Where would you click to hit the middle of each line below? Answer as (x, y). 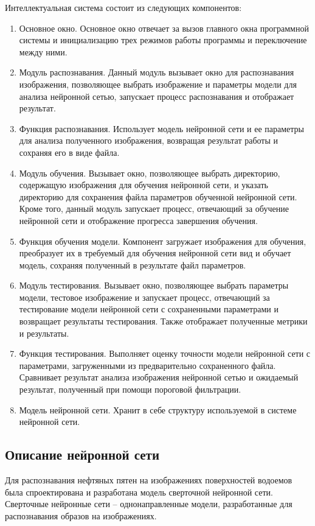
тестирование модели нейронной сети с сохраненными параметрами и (149, 309)
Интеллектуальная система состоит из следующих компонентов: (123, 7)
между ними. (43, 51)
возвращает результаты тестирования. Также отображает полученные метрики (163, 321)
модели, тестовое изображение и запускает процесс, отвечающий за (144, 297)
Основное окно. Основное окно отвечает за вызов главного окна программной (164, 28)
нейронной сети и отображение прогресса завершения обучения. (138, 220)
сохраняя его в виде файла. (69, 152)
